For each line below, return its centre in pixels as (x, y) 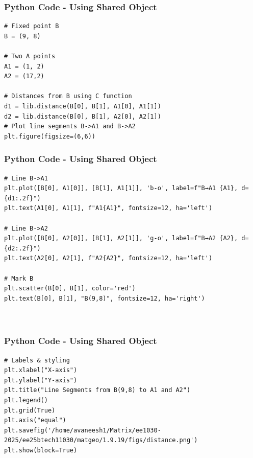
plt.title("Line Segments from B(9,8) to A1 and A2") (97, 390)
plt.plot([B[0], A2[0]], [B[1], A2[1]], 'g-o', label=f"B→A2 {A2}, (121, 238)
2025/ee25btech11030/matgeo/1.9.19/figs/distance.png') (101, 440)
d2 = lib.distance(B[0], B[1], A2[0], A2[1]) (83, 116)
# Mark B (19, 278)
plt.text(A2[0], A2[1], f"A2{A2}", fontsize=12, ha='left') (108, 258)
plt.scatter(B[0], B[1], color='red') (70, 289)
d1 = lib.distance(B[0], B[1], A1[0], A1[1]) (83, 106)
